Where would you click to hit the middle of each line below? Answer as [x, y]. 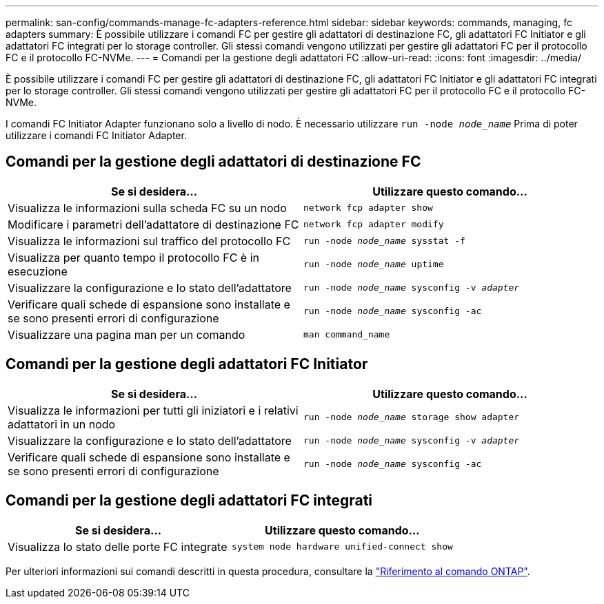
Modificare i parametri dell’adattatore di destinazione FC [153, 224]
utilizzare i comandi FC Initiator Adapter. [96, 135]
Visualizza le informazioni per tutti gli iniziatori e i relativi [153, 410]
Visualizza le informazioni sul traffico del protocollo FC [149, 241]
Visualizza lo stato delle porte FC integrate [118, 546]
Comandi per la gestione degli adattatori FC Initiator [187, 364]
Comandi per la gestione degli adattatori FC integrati [189, 501]
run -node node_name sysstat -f [384, 241]
